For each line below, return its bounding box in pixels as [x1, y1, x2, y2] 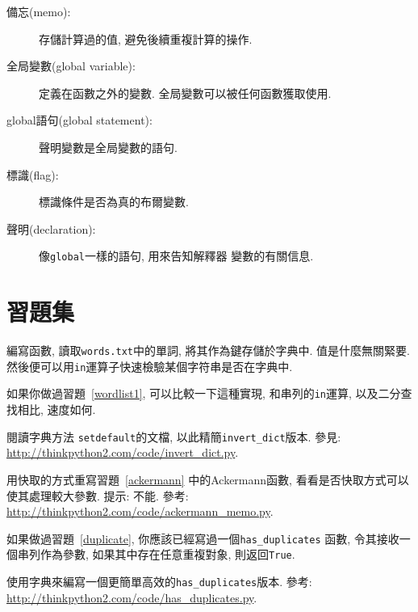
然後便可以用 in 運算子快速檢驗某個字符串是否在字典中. [6, 357, 293, 374]
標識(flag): [6, 166, 59, 183]
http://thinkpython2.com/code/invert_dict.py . [6, 444, 239, 461]
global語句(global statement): [6, 112, 153, 129]
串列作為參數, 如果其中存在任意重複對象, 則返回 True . [17, 546, 295, 563]
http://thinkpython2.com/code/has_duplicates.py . [6, 589, 257, 606]
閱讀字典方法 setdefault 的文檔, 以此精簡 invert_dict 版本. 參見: [6, 428, 341, 445]
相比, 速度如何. [17, 401, 96, 418]
